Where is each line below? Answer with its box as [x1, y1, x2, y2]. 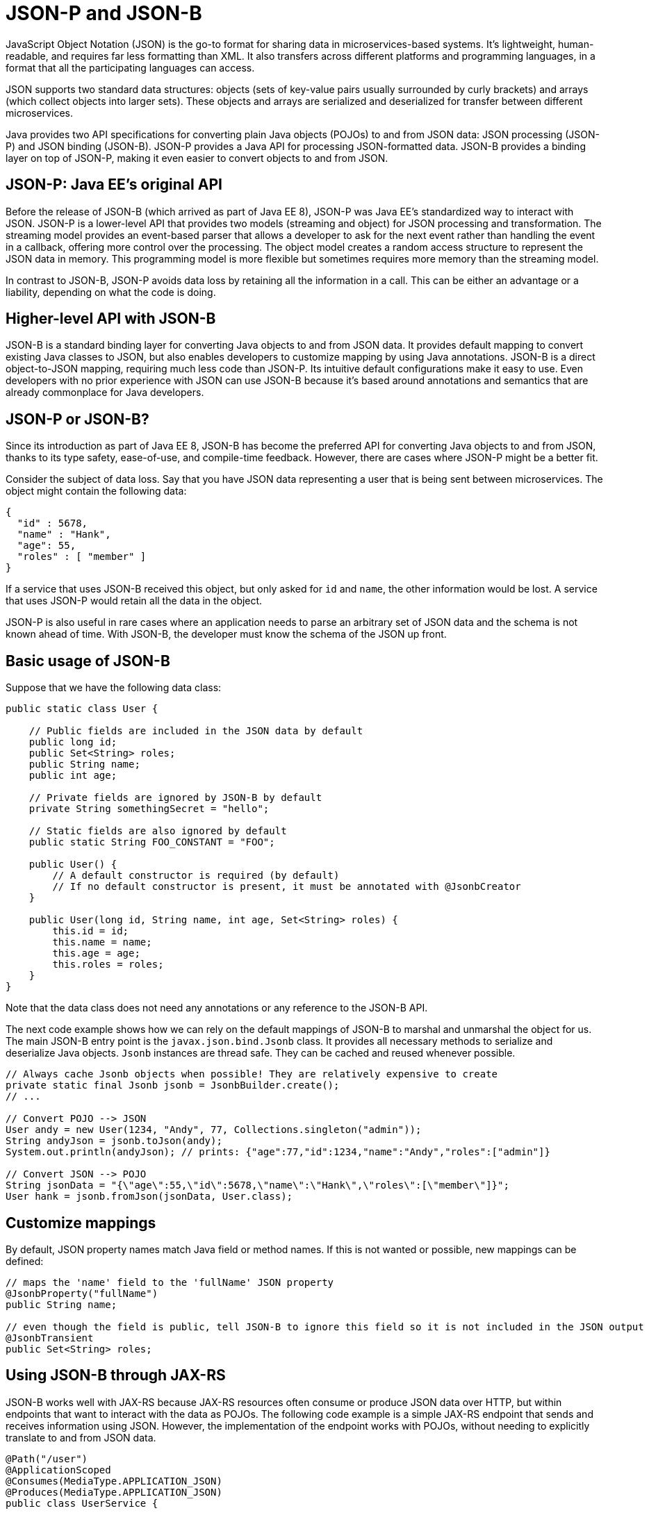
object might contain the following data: [6, 485, 187, 497]
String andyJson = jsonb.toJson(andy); [6, 1135, 222, 1147]
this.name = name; [52, 936, 152, 948]
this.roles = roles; [52, 959, 164, 970]
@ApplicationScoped [6, 1464, 111, 1475]
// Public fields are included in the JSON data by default [28, 725, 363, 737]
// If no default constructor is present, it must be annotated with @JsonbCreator [52, 881, 521, 893]
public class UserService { [6, 1497, 158, 1509]
